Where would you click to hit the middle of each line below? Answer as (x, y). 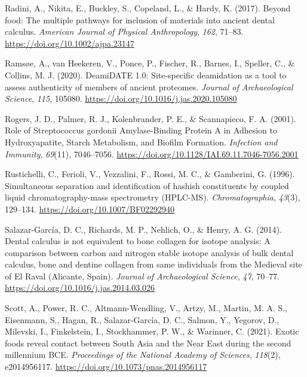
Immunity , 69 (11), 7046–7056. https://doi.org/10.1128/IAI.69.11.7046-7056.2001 (152, 153)
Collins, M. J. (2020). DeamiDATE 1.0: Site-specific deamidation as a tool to (146, 75)
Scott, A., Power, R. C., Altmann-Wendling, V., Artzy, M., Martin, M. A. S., (146, 308)
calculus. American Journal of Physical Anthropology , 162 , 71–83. (124, 31)
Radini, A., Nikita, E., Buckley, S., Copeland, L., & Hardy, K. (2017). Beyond (148, 8)
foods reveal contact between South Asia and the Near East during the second (148, 343)
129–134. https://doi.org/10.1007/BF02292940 (90, 209)
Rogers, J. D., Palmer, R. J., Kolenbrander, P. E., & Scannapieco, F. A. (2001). (151, 118)
